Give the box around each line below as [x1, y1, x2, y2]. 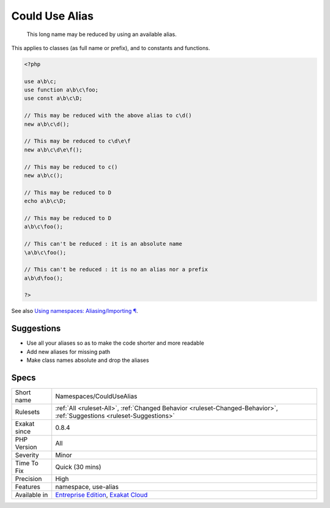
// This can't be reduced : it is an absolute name [24, 240, 183, 248]
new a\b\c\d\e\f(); [24, 146, 82, 153]
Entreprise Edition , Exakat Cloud [55, 491, 148, 499]
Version [15, 443, 37, 452]
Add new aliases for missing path [26, 348, 111, 355]
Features [15, 483, 41, 491]
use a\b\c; [24, 78, 57, 85]
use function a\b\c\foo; [24, 86, 99, 94]
